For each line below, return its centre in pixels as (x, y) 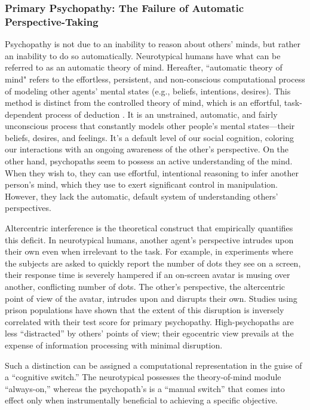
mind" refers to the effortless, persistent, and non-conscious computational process (155, 79)
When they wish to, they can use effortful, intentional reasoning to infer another (152, 172)
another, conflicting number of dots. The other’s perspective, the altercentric (145, 287)
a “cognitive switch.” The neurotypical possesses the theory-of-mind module (143, 377)
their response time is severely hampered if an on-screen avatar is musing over (148, 275)
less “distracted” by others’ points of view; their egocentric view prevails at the (149, 333)
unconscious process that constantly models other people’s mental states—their (150, 126)
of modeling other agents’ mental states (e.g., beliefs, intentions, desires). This (148, 91)
